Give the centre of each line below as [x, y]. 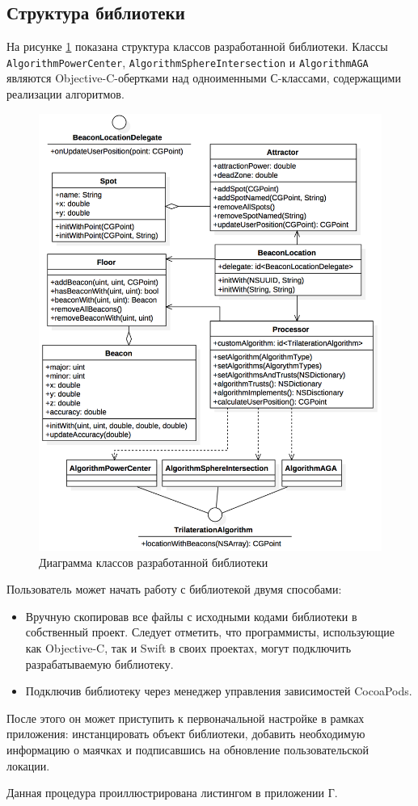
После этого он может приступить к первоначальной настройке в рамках [186, 718]
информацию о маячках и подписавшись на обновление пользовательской [188, 749]
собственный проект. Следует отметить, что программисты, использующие [210, 632]
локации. [28, 765]
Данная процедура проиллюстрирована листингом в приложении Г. [172, 793]
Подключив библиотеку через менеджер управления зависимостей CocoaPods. [219, 691]
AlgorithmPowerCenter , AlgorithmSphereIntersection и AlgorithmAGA [188, 62]
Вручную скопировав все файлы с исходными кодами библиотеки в [191, 616]
